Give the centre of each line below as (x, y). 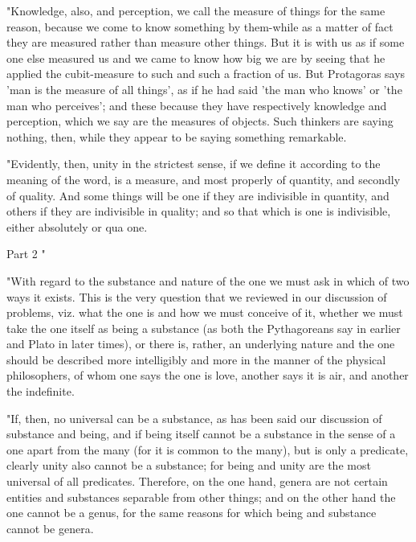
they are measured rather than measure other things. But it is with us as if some (206, 42)
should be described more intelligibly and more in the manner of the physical (196, 359)
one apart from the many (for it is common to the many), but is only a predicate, (208, 449)
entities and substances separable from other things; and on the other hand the (201, 497)
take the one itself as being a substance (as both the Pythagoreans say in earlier (204, 328)
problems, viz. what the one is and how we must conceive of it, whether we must (205, 312)
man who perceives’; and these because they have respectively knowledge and (197, 105)
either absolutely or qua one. (77, 226)
